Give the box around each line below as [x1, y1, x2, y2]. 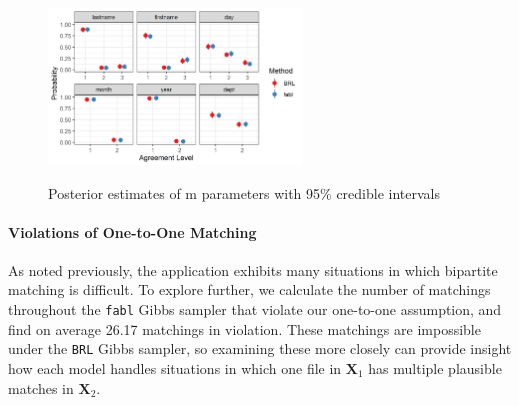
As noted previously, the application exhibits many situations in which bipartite [8, 259, 498, 280]
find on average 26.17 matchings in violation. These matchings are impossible [8, 318, 481, 339]
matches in [8, 377, 74, 398]
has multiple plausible [368, 357, 502, 378]
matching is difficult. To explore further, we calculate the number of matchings [8, 279, 491, 300]
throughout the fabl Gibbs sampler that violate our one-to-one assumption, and [8, 299, 502, 320]
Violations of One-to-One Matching [8, 221, 257, 242]
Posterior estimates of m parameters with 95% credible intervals [48, 182, 440, 203]
